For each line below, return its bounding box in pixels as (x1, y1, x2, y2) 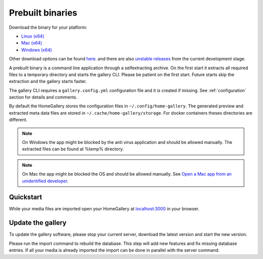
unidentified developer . (22, 178, 69, 184)
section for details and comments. (9, 94, 77, 100)
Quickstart (9, 193, 42, 201)
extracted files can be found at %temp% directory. (22, 146, 124, 152)
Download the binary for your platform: (9, 24, 87, 30)
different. (9, 117, 28, 123)
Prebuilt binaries (9, 7, 77, 18)
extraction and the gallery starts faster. (9, 79, 87, 84)
